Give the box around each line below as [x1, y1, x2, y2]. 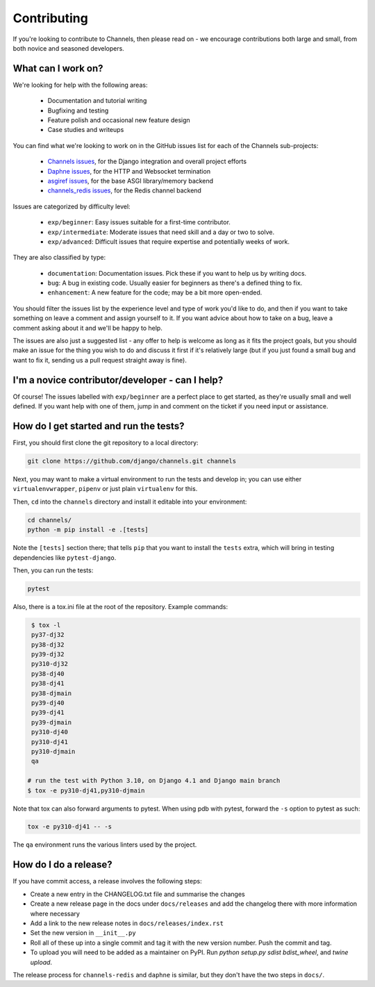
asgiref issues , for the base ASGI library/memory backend [47, 176, 214, 185]
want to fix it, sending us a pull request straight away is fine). [12, 356, 187, 364]
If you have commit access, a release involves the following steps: [12, 877, 203, 886]
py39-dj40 [31, 699, 65, 706]
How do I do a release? [12, 859, 112, 871]
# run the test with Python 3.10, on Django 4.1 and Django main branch [27, 777, 281, 785]
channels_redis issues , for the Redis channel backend [47, 186, 201, 194]
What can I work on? [12, 63, 103, 74]
